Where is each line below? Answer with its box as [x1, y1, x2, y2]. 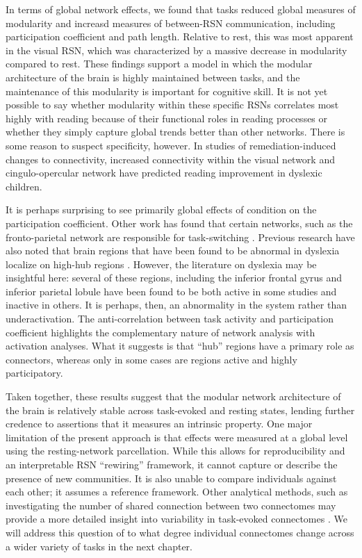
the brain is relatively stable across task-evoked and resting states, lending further [6, 402, 355, 417]
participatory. [6, 366, 63, 380]
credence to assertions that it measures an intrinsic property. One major [6, 416, 313, 431]
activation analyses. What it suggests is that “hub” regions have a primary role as [6, 338, 354, 353]
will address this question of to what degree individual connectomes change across [6, 525, 354, 539]
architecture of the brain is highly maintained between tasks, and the [6, 69, 300, 84]
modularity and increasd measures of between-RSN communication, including [6, 15, 336, 30]
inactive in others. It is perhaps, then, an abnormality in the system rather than [6, 297, 347, 312]
